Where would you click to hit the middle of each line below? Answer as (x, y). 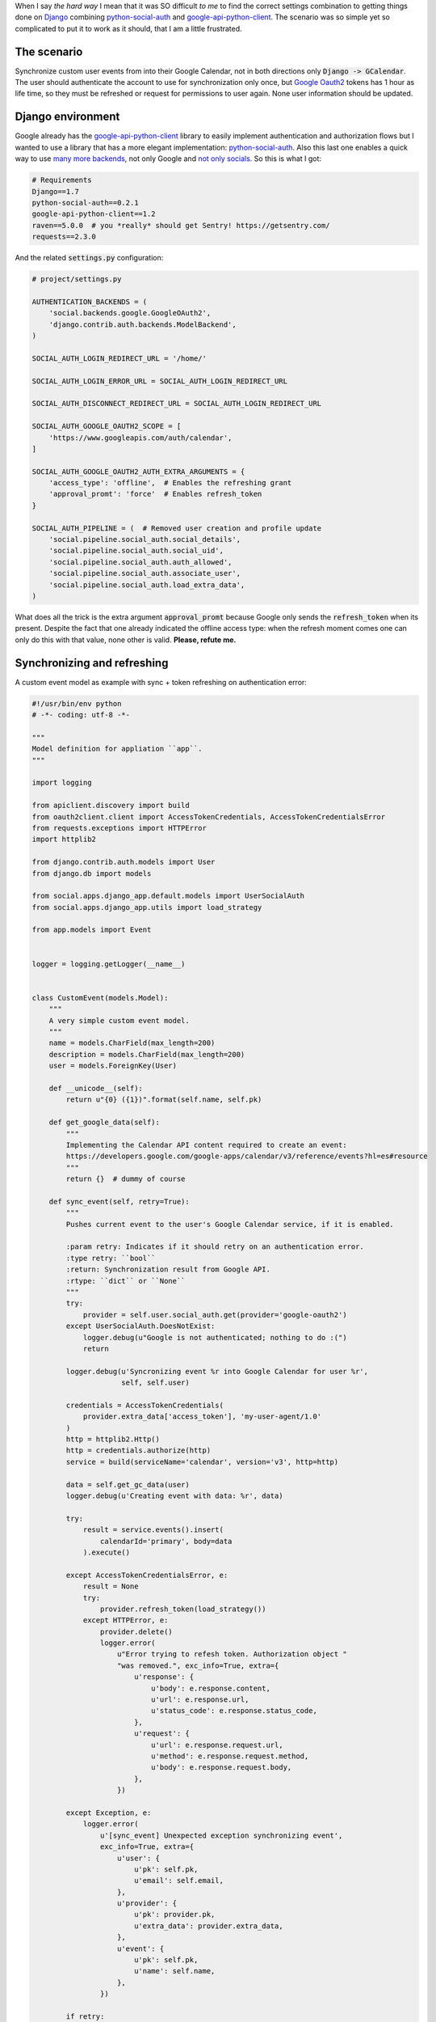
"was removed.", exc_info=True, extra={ (198, 1665)
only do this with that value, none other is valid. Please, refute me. (126, 640)
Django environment (67, 117)
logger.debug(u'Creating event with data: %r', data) (174, 1496)
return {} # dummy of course (126, 1179)
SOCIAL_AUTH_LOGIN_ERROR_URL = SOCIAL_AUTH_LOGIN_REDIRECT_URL (160, 381)
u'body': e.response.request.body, (221, 1768)
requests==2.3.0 (64, 237)
